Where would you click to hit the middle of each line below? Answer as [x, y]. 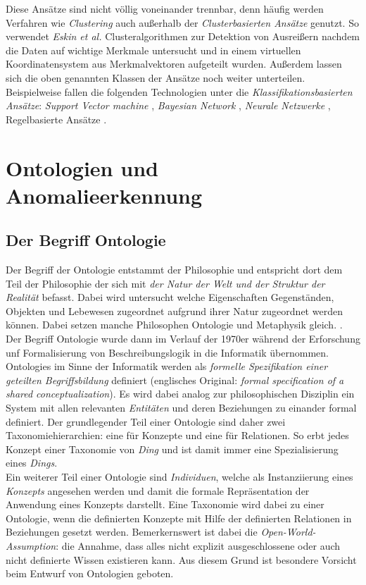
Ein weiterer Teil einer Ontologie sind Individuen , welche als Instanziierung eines [179, 477]
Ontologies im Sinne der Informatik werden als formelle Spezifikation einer [167, 366]
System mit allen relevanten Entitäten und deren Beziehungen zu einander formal [181, 408]
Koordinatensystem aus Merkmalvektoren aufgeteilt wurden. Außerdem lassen [174, 64]
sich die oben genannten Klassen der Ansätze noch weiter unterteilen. [156, 77]
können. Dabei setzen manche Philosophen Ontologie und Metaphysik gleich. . [174, 325]
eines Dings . [32, 463]
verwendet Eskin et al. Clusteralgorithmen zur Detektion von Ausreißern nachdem [183, 36]
